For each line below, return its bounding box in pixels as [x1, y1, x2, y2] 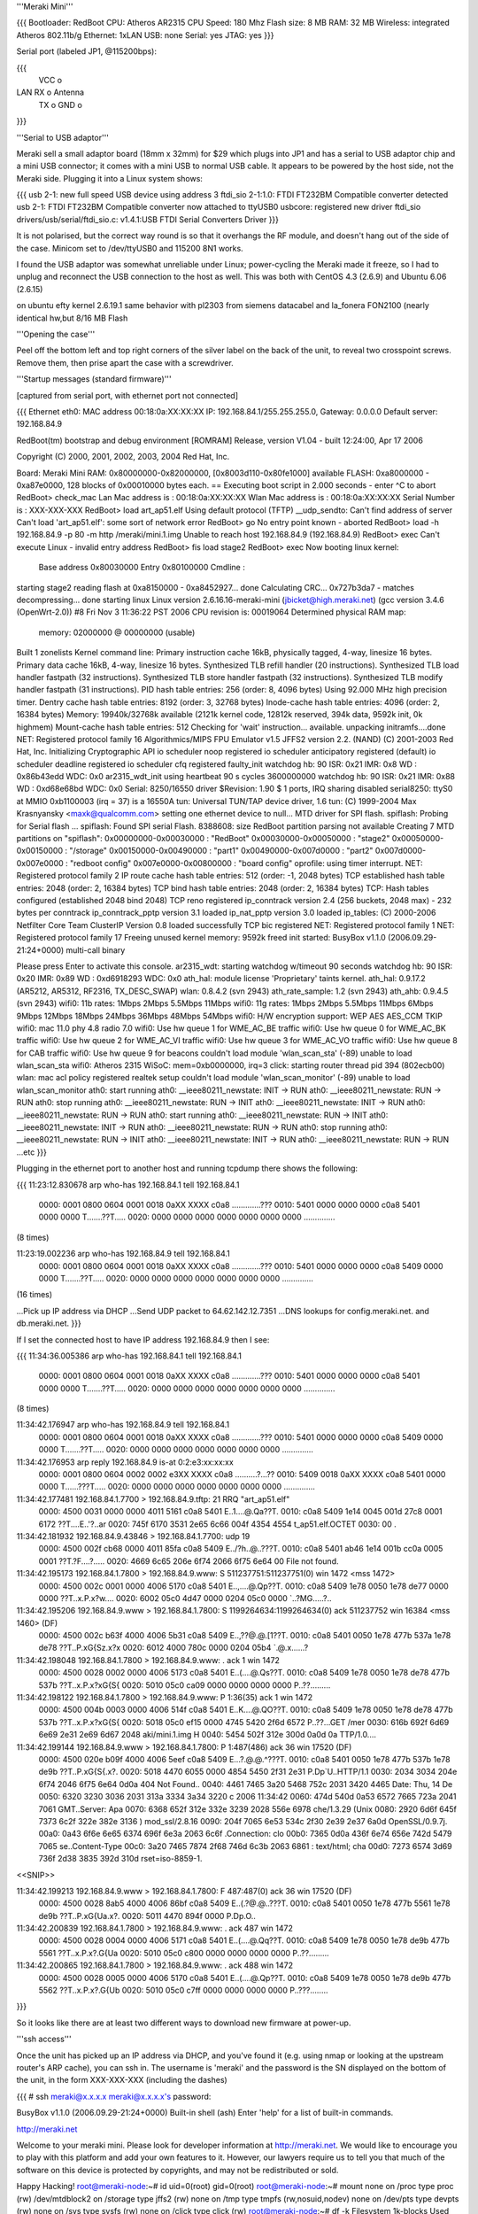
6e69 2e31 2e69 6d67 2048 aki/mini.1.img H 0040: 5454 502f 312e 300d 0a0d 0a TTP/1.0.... [38, 1730, 376, 1740]
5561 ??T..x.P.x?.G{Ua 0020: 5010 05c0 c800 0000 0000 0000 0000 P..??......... [38, 1947, 329, 1958]
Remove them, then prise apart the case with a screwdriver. [16, 357, 234, 368]
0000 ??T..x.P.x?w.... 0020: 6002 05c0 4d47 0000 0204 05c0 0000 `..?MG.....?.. [38, 1592, 332, 1603]
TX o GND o [38, 99, 83, 110]
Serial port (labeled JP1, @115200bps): [16, 46, 157, 57]
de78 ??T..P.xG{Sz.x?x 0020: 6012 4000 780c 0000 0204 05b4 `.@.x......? [38, 1643, 309, 1653]
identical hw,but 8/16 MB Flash [16, 313, 128, 323]
